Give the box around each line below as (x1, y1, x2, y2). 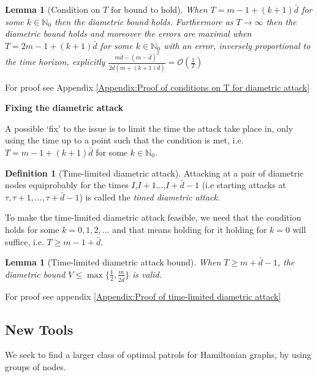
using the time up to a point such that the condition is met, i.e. (5, 134, 244, 147)
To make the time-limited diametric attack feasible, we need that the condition (5, 211, 301, 224)
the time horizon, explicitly (5, 55, 105, 68)
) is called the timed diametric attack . (79, 190, 220, 203)
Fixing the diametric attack (5, 101, 124, 114)
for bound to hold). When (110, 3, 208, 15)
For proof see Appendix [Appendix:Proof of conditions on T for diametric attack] (5, 80, 310, 93)
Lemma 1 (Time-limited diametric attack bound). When (5, 256, 221, 268)
